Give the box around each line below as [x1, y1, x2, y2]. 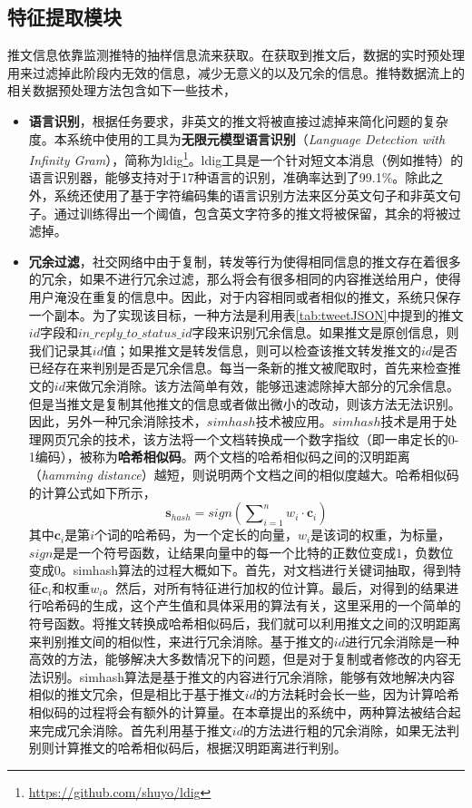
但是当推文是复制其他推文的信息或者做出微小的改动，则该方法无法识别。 [28, 394, 461, 413]
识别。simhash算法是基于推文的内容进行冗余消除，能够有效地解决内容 [41, 667, 455, 686]
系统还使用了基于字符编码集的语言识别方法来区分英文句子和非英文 [54, 186, 448, 205]
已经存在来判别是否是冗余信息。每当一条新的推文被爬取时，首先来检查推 [28, 358, 461, 377]
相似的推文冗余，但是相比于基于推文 [28, 685, 245, 704]
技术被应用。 [255, 412, 332, 431]
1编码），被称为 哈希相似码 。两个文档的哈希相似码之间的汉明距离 [28, 447, 410, 466]
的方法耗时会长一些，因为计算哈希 [255, 685, 459, 704]
